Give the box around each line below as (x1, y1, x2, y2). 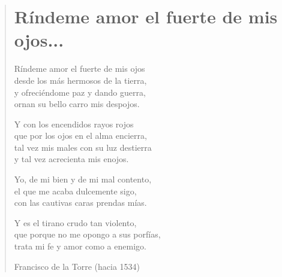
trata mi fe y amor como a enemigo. (14, 240, 146, 252)
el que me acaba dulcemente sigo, (14, 184, 137, 197)
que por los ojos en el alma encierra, (14, 129, 147, 142)
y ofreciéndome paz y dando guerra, (14, 86, 146, 98)
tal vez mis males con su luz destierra (14, 141, 152, 153)
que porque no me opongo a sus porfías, (14, 228, 161, 241)
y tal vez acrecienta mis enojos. (14, 153, 129, 165)
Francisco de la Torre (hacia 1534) (14, 260, 140, 272)
